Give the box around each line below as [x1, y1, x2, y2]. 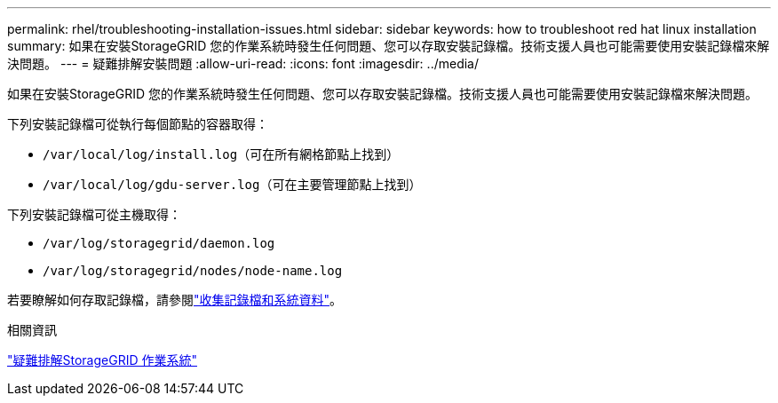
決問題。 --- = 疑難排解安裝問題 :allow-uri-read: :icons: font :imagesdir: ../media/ [7, 56, 480, 71]
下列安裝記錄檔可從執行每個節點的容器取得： [7, 116, 268, 131]
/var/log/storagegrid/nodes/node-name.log [43, 264, 343, 278]
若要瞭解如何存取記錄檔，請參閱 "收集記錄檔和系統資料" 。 [7, 292, 343, 307]
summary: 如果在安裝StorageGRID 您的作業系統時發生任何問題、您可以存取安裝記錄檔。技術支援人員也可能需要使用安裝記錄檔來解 [7, 38, 770, 53]
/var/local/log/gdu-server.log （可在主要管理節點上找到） [43, 177, 422, 192]
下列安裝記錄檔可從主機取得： [7, 207, 181, 222]
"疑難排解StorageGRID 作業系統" [7, 352, 197, 367]
